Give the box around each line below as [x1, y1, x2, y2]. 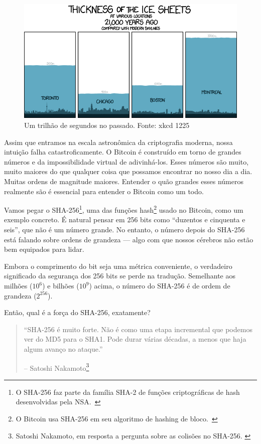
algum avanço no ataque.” [24, 344, 103, 354]
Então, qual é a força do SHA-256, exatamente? [4, 307, 151, 318]
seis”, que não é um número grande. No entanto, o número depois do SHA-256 [4, 224, 245, 235]
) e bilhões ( [42, 280, 79, 291]
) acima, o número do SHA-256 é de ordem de [89, 280, 230, 291]
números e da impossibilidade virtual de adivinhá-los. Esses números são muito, [4, 156, 249, 167]
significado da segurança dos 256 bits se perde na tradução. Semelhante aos [4, 270, 236, 281]
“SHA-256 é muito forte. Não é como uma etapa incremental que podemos [24, 324, 252, 334]
